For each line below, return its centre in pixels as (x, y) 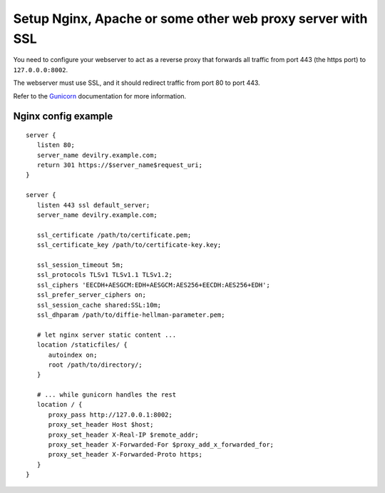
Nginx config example (63, 117)
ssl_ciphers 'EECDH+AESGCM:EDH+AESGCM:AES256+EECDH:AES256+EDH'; (153, 285)
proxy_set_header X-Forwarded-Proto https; (125, 454)
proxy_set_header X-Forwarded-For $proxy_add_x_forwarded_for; (161, 445)
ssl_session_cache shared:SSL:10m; (99, 305)
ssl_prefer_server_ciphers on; (91, 295)
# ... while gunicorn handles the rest (107, 395)
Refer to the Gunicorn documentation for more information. (100, 96)
